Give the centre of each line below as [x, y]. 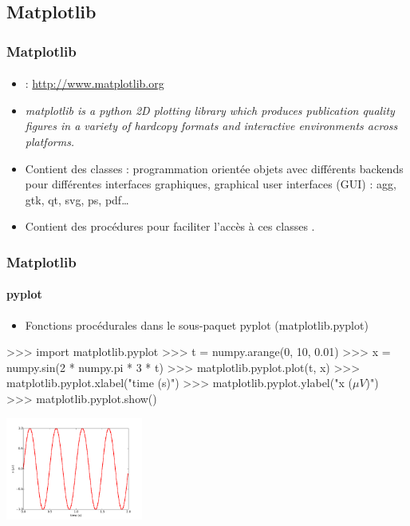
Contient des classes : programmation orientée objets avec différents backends [214, 168]
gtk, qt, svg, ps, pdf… [77, 199]
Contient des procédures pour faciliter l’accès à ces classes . [170, 226]
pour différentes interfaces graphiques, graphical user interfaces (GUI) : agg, [211, 184]
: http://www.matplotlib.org [95, 83]
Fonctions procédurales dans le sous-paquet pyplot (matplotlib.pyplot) [197, 324]
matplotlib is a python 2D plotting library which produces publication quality [210, 110]
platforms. [50, 141]
